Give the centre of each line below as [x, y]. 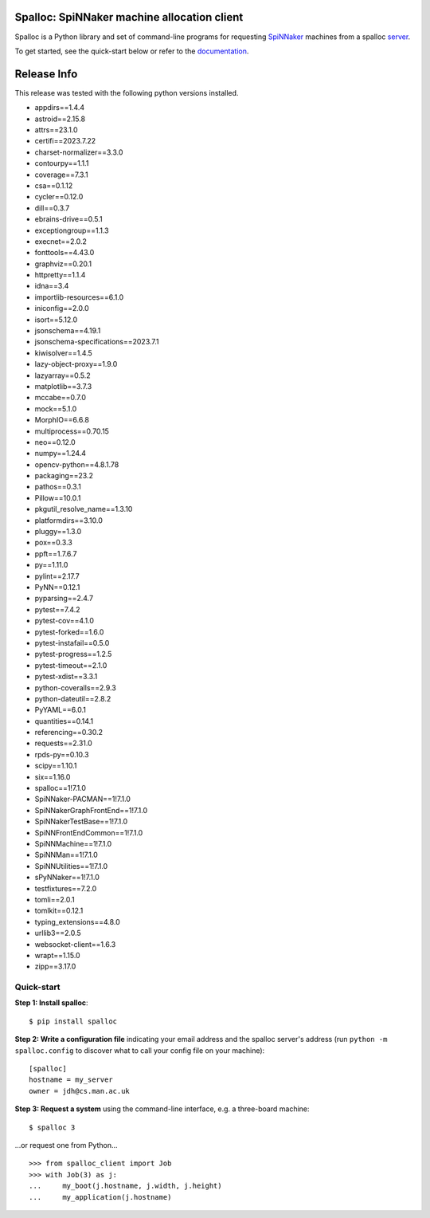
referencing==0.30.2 [69, 733]
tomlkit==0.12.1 [59, 911]
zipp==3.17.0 [55, 967]
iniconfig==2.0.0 [62, 308]
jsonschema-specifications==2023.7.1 [97, 342]
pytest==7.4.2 [57, 609]
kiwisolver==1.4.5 [64, 353]
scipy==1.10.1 [56, 766]
